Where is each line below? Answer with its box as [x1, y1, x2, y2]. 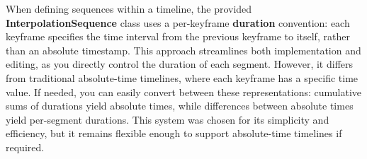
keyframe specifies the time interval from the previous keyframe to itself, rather [6, 29, 350, 44]
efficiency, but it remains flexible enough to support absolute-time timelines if [6, 126, 342, 141]
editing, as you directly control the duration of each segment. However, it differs [6, 57, 354, 71]
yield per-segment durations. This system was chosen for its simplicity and [6, 112, 329, 126]
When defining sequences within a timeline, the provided [6, 1, 252, 16]
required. [6, 139, 45, 154]
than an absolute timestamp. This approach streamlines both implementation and [6, 42, 361, 57]
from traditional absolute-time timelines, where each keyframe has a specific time [6, 70, 358, 85]
